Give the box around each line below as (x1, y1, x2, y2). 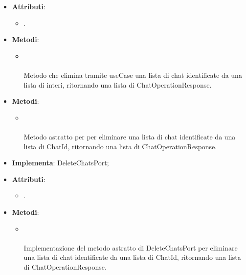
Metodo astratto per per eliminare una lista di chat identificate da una (23, 131, 236, 141)
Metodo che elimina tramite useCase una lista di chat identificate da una (23, 69, 242, 80)
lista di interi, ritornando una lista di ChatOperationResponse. (23, 79, 212, 90)
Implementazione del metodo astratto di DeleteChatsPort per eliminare (23, 242, 238, 252)
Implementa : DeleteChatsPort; (12, 158, 109, 168)
